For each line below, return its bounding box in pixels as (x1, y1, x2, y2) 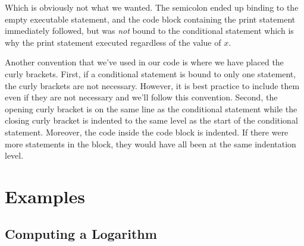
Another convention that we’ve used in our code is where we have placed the (5, 56, 284, 68)
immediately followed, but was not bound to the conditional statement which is (5, 24, 294, 37)
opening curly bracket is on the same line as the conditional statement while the (5, 102, 297, 115)
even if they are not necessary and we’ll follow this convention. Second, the (5, 91, 278, 103)
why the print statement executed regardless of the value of (5, 36, 221, 48)
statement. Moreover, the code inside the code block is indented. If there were (5, 125, 289, 138)
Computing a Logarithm (5, 225, 157, 243)
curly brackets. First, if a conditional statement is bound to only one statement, (5, 67, 296, 80)
